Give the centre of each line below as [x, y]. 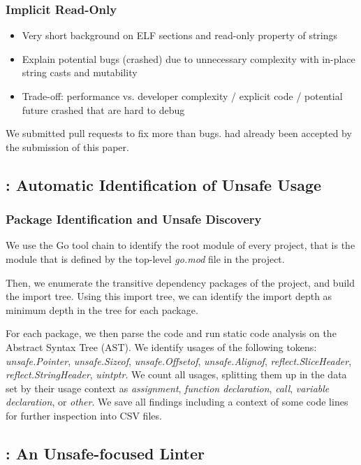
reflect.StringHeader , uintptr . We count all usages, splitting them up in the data [176, 374]
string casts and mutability [80, 72]
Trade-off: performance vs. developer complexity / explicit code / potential [182, 96]
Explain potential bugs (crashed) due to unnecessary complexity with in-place [189, 58]
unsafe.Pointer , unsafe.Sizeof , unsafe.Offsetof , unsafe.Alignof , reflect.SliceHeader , [179, 360]
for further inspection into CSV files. [84, 415]
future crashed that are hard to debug [103, 109]
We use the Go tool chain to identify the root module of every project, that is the [180, 245]
